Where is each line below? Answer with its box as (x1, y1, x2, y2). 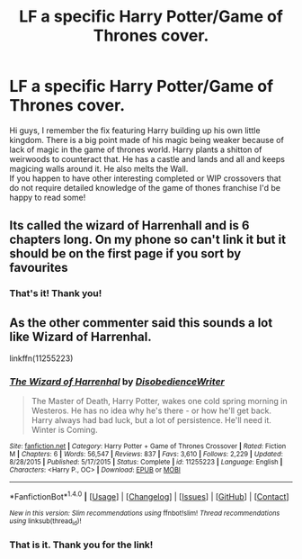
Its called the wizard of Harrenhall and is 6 (9, 218, 250, 233)
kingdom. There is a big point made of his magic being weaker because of (9, 134, 285, 145)
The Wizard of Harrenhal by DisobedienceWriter (9, 375, 225, 388)
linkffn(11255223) (9, 353, 74, 364)
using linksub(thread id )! (9, 517, 82, 527)
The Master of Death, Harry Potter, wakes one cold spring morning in (31, 396, 288, 407)
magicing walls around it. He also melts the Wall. (9, 163, 189, 174)
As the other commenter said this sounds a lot (9, 315, 273, 330)
